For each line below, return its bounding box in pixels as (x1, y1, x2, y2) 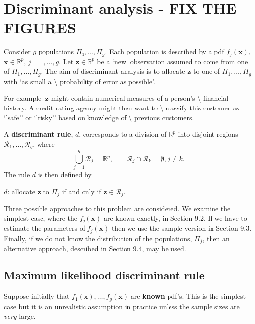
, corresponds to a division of (79, 129, 167, 139)
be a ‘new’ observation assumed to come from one (97, 56, 248, 66)
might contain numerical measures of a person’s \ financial (51, 93, 229, 103)
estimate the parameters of (4, 223, 85, 233)
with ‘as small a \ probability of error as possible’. (4, 76, 155, 86)
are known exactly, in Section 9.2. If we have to (104, 213, 247, 223)
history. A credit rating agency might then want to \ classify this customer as (4, 103, 239, 112)
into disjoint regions (178, 129, 238, 139)
